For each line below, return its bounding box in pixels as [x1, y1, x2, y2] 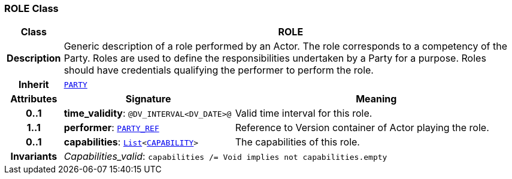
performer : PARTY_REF [63, 122, 159, 134]
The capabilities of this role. [235, 136, 360, 148]
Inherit [18, 78, 49, 91]
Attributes [10, 93, 57, 105]
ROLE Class [4, 2, 59, 14]
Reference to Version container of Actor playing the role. [235, 122, 489, 134]
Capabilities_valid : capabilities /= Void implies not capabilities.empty [63, 150, 387, 163]
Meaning [356, 93, 397, 105]
